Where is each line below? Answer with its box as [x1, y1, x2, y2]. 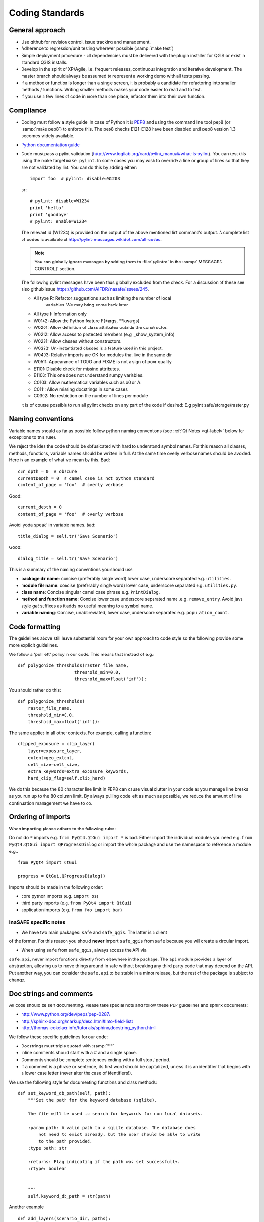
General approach [9, 26, 66, 34]
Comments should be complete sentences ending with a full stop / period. [21, 1056, 171, 1063]
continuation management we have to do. [9, 800, 93, 806]
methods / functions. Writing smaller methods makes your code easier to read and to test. [21, 87, 202, 92]
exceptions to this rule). [9, 435, 57, 440]
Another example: [9, 1204, 45, 1210]
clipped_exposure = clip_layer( [18, 741, 95, 747]
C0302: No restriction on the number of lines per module [33, 393, 148, 399]
